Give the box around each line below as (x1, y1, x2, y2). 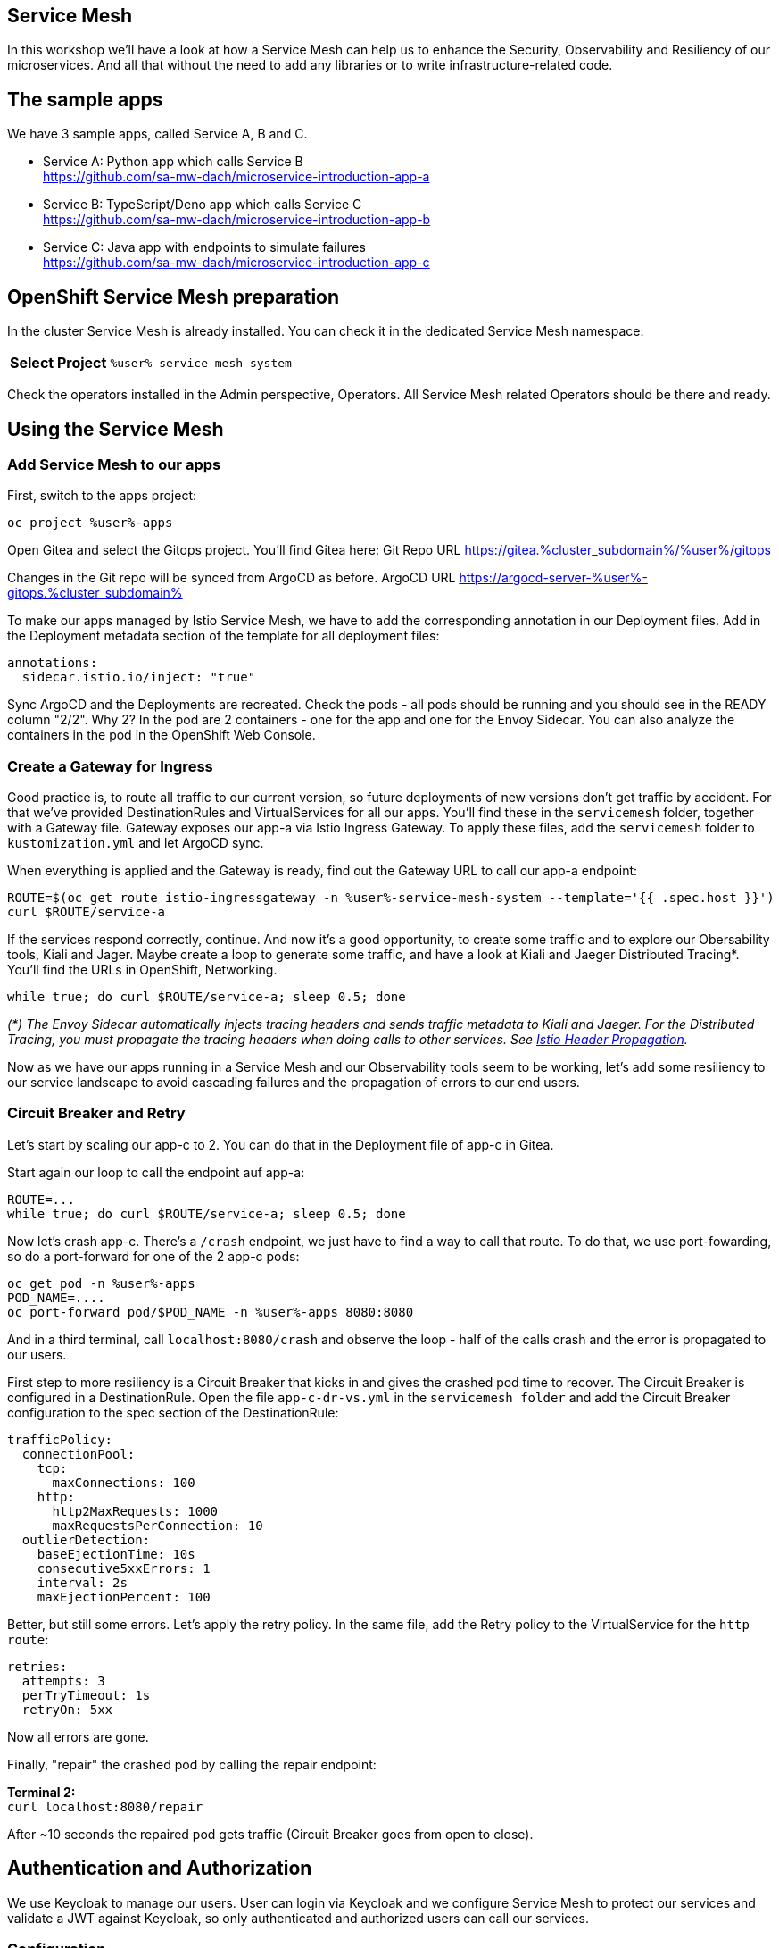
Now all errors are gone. (7, 1728, 149, 1744)
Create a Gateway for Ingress (7, 757, 213, 775)
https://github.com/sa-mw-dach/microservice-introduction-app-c (43, 255, 430, 271)
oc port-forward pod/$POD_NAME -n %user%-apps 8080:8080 (7, 1304, 414, 1319)
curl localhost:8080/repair (7, 1799, 203, 1814)
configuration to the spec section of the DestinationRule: (7, 1404, 339, 1420)
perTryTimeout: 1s (21, 1687, 151, 1702)
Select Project (10, 354, 107, 372)
